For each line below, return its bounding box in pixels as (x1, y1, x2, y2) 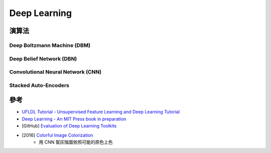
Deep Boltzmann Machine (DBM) (9, 41, 91, 48)
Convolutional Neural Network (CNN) (9, 68, 102, 75)
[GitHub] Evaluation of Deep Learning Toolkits (22, 123, 117, 129)
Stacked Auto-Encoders (9, 81, 70, 88)
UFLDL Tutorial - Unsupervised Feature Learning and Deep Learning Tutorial (22, 109, 180, 115)
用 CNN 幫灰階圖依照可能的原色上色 (39, 139, 113, 145)
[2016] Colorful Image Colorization (22, 132, 93, 138)
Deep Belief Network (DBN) (9, 55, 77, 62)
